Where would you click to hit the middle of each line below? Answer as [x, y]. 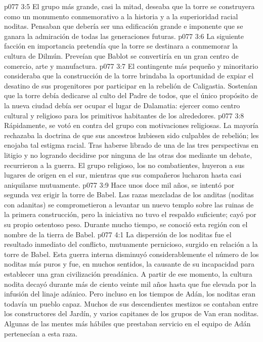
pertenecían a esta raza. [41, 333]
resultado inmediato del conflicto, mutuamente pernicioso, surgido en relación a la [131, 244]
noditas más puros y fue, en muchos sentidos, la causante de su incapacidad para [129, 264]
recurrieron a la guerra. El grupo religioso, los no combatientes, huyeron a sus [124, 165]
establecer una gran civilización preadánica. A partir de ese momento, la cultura [128, 274]
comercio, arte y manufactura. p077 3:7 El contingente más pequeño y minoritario [131, 66]
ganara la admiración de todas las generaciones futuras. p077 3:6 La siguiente [124, 36]
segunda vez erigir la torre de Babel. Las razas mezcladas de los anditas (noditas [129, 195]
